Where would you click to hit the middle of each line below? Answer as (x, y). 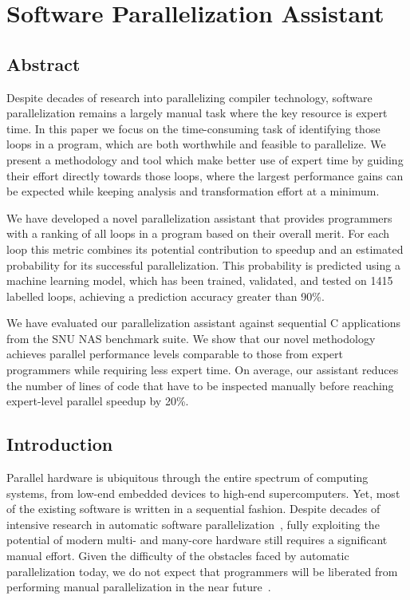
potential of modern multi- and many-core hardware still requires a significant (197, 540)
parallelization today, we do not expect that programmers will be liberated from (202, 571)
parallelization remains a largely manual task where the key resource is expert (197, 113)
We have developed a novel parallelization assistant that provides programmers (199, 217)
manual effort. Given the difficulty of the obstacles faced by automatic (178, 556)
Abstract (43, 63)
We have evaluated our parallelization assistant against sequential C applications (204, 323)
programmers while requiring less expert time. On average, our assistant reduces (203, 370)
